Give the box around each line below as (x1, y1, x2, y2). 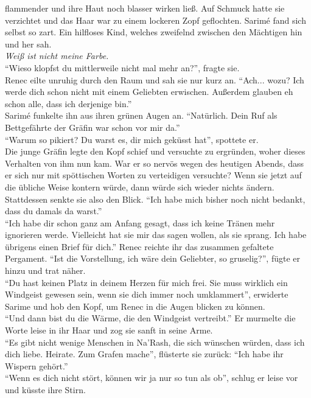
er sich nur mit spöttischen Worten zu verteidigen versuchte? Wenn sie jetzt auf (5, 169, 302, 181)
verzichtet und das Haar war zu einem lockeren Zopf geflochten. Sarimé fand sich (5, 13, 306, 26)
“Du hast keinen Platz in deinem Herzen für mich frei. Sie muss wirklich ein (5, 276, 288, 288)
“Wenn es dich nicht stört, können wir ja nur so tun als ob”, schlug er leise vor (5, 371, 298, 384)
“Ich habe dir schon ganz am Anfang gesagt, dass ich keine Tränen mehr (5, 216, 275, 229)
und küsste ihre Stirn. (5, 383, 86, 396)
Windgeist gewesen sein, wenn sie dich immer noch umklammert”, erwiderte (5, 288, 288, 301)
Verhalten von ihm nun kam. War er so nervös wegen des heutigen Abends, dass (5, 156, 304, 169)
